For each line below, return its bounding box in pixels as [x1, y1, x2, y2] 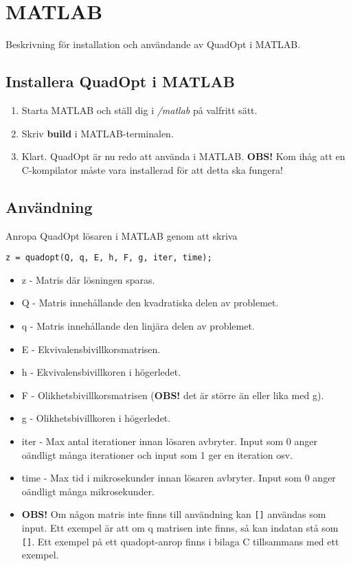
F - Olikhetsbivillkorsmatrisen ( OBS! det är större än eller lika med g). [21, 387, 324, 402]
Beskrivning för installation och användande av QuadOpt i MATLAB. [5, 37, 301, 52]
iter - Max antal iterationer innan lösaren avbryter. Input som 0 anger [21, 433, 317, 448]
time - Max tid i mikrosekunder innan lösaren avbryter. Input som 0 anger [21, 471, 336, 485]
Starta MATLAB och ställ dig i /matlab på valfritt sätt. [21, 102, 258, 117]
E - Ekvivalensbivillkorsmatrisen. [21, 341, 161, 356]
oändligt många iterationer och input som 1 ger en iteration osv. [21, 447, 293, 462]
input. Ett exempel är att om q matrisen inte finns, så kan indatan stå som [21, 520, 339, 534]
